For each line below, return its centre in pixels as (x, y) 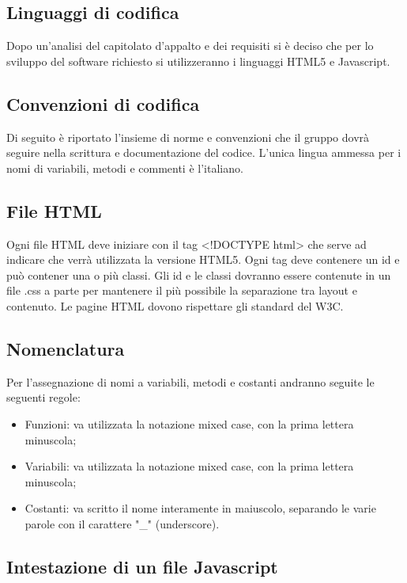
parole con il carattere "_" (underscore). (122, 523)
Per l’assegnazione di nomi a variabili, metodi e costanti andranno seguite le (190, 381)
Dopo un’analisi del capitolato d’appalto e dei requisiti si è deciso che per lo (190, 46)
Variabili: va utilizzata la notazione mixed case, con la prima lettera (189, 466)
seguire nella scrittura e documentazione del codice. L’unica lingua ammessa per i (204, 152)
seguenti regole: (43, 397)
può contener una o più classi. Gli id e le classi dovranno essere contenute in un (199, 274)
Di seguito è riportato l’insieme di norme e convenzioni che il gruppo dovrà (188, 137)
